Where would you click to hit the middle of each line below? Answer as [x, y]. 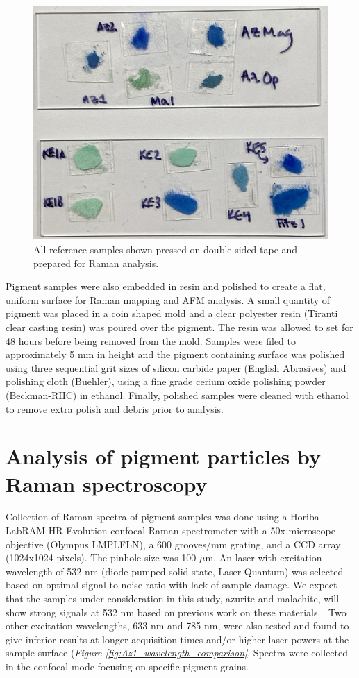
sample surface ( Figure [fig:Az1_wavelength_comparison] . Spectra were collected [177, 653]
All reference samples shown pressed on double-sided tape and [166, 249]
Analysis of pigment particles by [163, 456]
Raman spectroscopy [107, 483]
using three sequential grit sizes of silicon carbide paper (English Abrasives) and [176, 367]
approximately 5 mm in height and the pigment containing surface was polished [175, 354]
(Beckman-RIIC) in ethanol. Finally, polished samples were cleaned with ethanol [177, 395]
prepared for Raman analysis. [96, 263]
